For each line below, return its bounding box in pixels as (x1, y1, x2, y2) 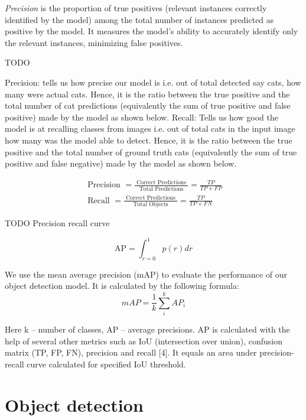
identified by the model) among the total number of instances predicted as (5, 13, 274, 25)
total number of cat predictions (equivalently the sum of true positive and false (5, 99, 291, 112)
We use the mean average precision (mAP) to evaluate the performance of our (5, 268, 288, 280)
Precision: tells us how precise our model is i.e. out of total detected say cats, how (5, 76, 301, 88)
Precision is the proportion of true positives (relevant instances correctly (5, 2, 267, 14)
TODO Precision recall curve (5, 216, 110, 229)
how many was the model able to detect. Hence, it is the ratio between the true (5, 134, 292, 146)
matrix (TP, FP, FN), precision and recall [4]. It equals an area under (5, 346, 257, 359)
